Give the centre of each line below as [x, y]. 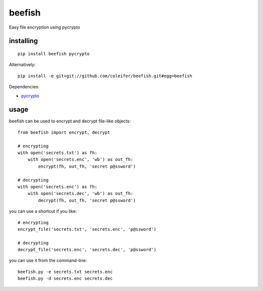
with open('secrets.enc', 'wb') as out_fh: [80, 160]
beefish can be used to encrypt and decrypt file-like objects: [70, 121]
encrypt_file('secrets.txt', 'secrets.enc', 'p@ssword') [87, 229]
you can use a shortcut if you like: [43, 211]
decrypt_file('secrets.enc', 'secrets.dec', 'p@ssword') [87, 250]
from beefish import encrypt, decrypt [64, 132]
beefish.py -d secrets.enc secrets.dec [65, 279]
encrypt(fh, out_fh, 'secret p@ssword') [87, 166]
